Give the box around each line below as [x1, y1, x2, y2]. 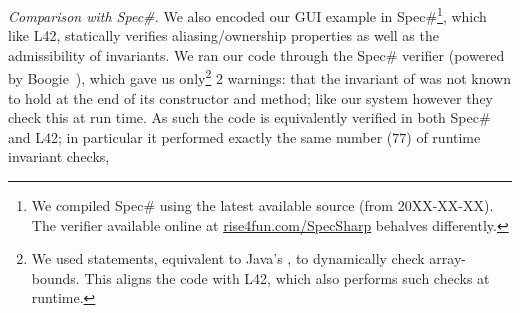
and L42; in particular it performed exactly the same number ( [8, 126, 393, 147]
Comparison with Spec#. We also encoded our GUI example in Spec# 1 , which [8, 3, 487, 26]
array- [429, 248, 466, 269]
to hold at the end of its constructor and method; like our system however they [8, 87, 494, 108]
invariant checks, [8, 146, 110, 167]
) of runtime [406, 126, 481, 147]
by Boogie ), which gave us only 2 [8, 65, 212, 89]
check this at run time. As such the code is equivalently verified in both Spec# [8, 107, 491, 128]
